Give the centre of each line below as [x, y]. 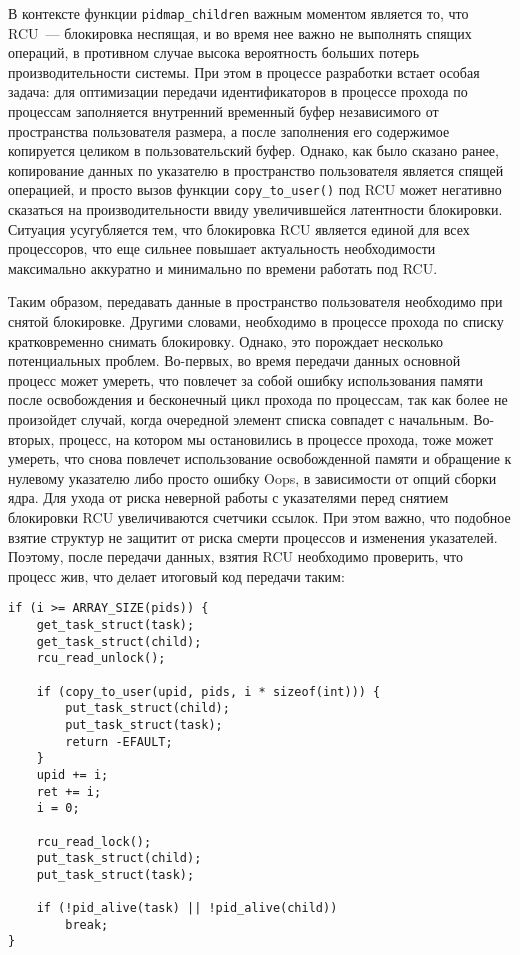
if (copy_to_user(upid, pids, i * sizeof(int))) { [208, 691]
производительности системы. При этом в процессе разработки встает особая [244, 71]
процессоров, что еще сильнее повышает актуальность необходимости [222, 248]
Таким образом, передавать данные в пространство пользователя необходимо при [255, 301]
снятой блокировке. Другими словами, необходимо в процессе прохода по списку [256, 321]
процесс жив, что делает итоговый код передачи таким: [176, 575]
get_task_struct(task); [115, 625]
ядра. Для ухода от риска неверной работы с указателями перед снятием [228, 497]
